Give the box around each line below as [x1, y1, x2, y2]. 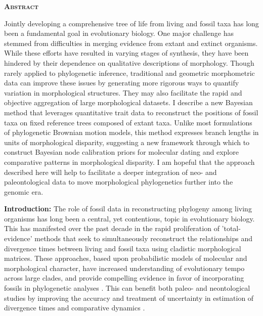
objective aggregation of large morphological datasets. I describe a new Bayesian [4, 97, 253, 108]
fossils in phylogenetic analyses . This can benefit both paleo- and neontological [4, 283, 250, 293]
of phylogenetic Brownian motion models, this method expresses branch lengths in [4, 127, 259, 138]
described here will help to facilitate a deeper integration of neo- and [4, 166, 217, 177]
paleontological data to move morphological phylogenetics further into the [4, 176, 233, 187]
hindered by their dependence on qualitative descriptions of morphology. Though [4, 57, 254, 68]
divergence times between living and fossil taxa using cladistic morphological [4, 243, 241, 253]
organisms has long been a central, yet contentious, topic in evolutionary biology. [4, 213, 255, 223]
